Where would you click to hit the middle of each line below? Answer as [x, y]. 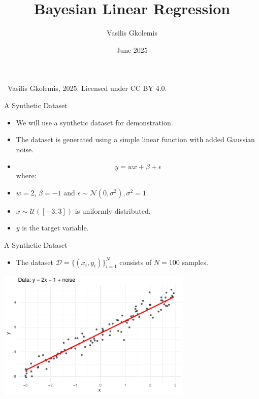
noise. [25, 149]
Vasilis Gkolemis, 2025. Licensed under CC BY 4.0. [87, 88]
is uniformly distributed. [113, 210]
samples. [195, 262]
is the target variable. [55, 228]
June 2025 [132, 49]
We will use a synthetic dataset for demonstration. [94, 122]
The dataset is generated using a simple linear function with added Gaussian [135, 139]
